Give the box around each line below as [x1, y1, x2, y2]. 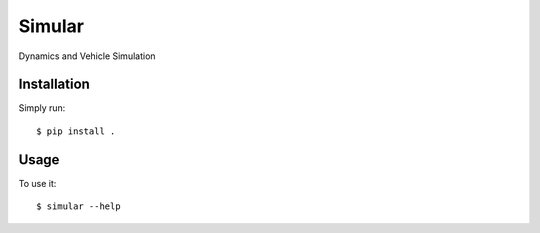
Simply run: [18, 102, 66, 114]
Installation [18, 76, 90, 93]
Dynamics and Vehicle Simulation [18, 50, 156, 62]
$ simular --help [36, 201, 121, 212]
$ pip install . [36, 125, 116, 137]
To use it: [18, 177, 57, 189]
